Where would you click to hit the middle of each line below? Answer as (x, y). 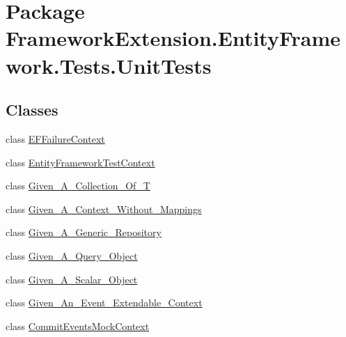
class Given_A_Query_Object (72, 255)
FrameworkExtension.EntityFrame (173, 38)
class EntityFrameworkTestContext (80, 162)
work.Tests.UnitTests (109, 65)
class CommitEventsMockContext (78, 326)
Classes (32, 110)
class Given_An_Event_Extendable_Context (104, 303)
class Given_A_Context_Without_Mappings (104, 209)
